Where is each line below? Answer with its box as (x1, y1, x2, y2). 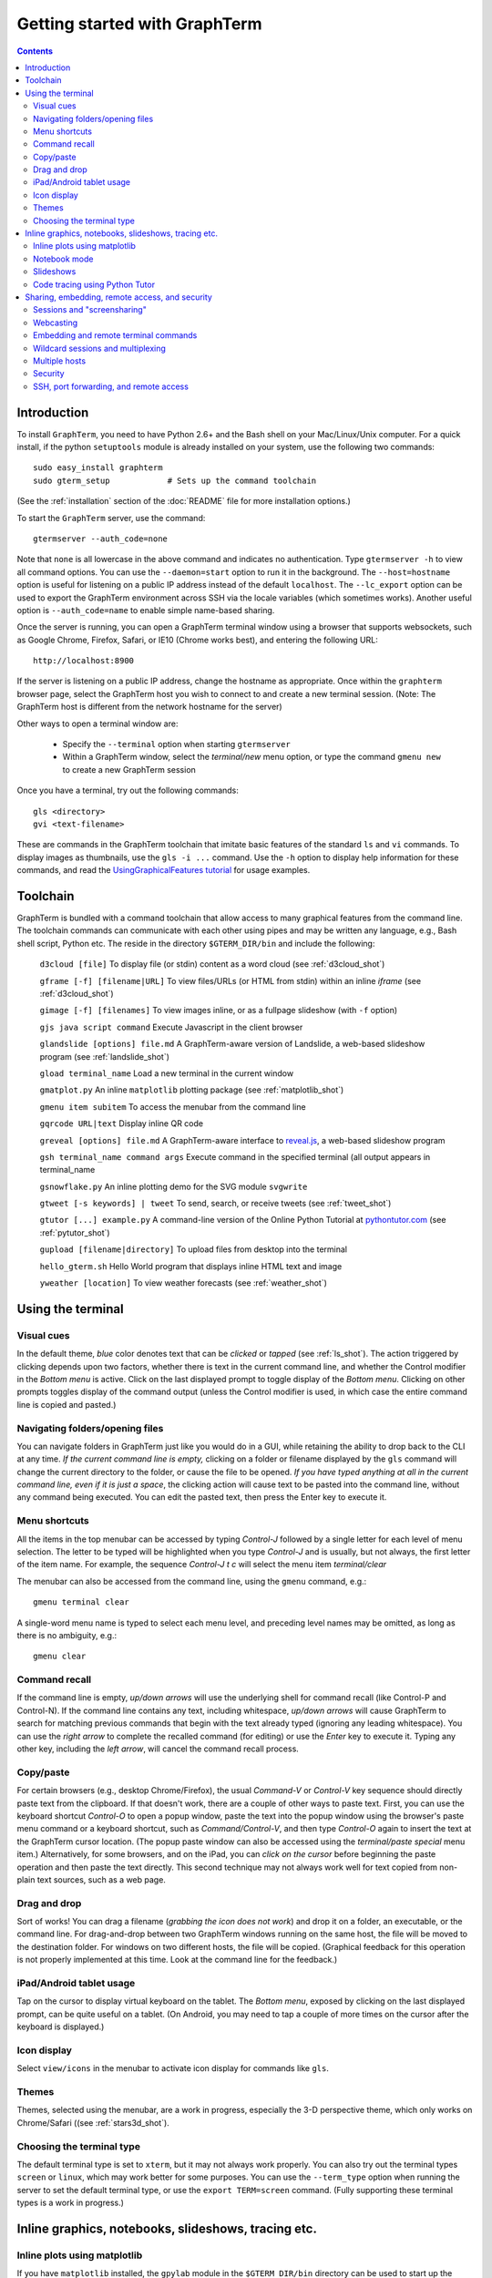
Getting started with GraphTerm (16, 14, 262, 34)
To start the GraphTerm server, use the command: (16, 512, 206, 523)
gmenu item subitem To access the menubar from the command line (39, 1101, 306, 1112)
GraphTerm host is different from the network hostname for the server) (16, 702, 282, 713)
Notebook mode (33, 253, 94, 264)
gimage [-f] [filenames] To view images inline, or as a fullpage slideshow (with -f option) (39, 1005, 398, 1016)
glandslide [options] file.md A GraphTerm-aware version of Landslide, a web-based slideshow (39, 1039, 425, 1050)
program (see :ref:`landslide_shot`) (39, 1051, 170, 1062)
